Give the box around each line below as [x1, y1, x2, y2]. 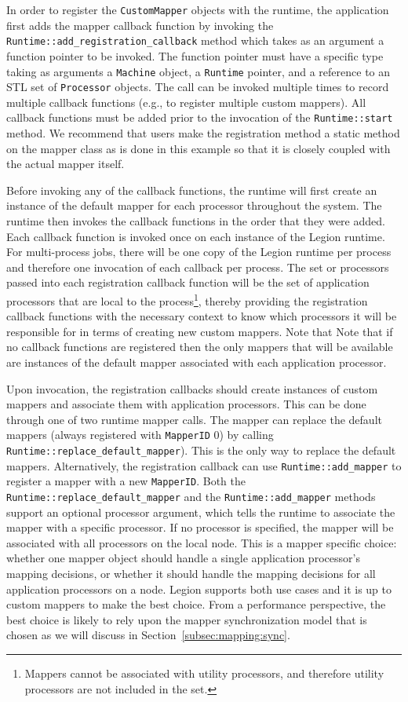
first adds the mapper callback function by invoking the [6, 16, 274, 33]
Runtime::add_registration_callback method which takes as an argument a [6, 32, 384, 49]
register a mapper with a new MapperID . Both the [6, 473, 246, 489]
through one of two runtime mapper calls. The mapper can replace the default [6, 411, 382, 427]
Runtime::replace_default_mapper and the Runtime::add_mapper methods [6, 488, 376, 505]
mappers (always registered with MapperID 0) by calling [6, 426, 274, 443]
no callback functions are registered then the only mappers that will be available [6, 338, 393, 355]
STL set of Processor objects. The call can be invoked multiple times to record [6, 79, 389, 95]
